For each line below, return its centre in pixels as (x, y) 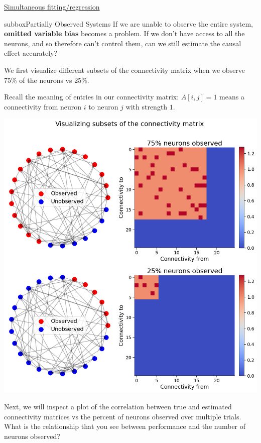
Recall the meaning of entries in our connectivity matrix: (92, 97)
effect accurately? (31, 53)
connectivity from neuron (43, 106)
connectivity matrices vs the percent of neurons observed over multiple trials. (123, 416)
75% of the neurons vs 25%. (47, 80)
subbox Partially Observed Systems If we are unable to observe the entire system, (128, 23)
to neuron (103, 106)
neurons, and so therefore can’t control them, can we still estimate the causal (123, 43)
